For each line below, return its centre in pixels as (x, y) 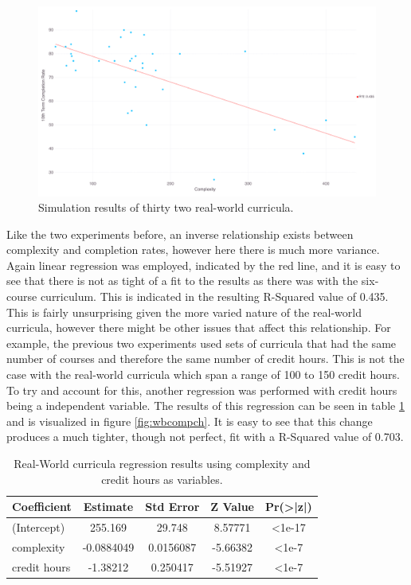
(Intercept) (39, 527)
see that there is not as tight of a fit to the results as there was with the (182, 281)
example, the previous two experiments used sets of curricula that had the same (202, 343)
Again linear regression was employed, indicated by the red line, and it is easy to (204, 265)
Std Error (172, 507)
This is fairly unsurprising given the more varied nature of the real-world (184, 312)
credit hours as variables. (162, 479)
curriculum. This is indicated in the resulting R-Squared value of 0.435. (214, 296)
